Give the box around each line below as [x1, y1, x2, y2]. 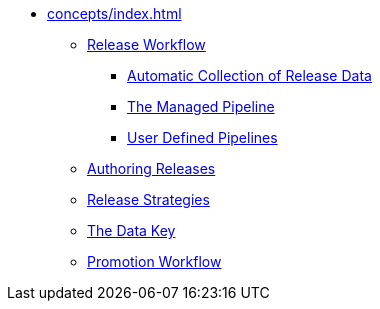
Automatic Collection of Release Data [127, 67, 372, 84]
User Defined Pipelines [127, 129, 278, 146]
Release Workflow [87, 36, 206, 53]
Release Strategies [87, 191, 210, 208]
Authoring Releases [87, 160, 216, 177]
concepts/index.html [47, 5, 182, 22]
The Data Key [87, 222, 176, 239]
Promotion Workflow [87, 253, 222, 270]
